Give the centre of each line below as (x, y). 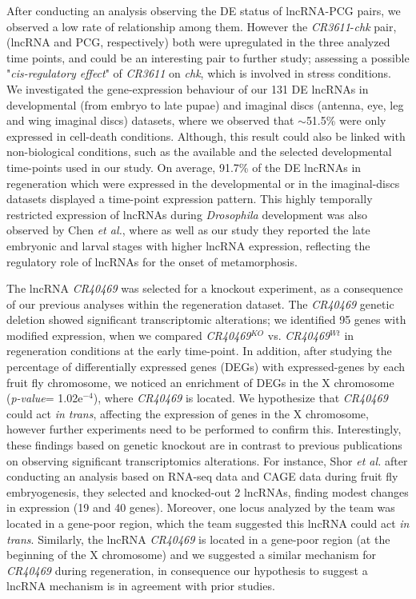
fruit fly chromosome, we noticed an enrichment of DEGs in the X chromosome (200, 382)
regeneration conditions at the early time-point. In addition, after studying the (199, 351)
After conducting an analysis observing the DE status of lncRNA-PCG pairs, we (204, 10)
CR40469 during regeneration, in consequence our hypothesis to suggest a (187, 570)
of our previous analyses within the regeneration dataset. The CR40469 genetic (200, 303)
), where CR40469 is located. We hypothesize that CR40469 (240, 398)
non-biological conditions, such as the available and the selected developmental (199, 152)
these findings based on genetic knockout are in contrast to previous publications (204, 445)
